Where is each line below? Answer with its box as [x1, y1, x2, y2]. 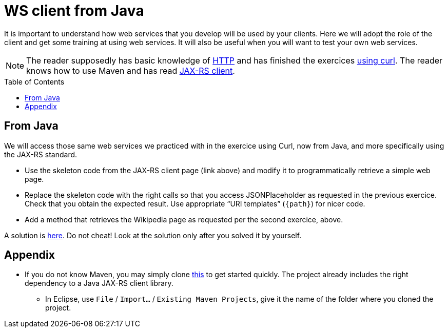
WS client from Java [4, 2, 144, 19]
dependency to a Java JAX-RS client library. [25, 279, 173, 288]
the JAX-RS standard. [4, 150, 77, 159]
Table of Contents [4, 77, 65, 86]
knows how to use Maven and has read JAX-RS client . [26, 65, 235, 76]
